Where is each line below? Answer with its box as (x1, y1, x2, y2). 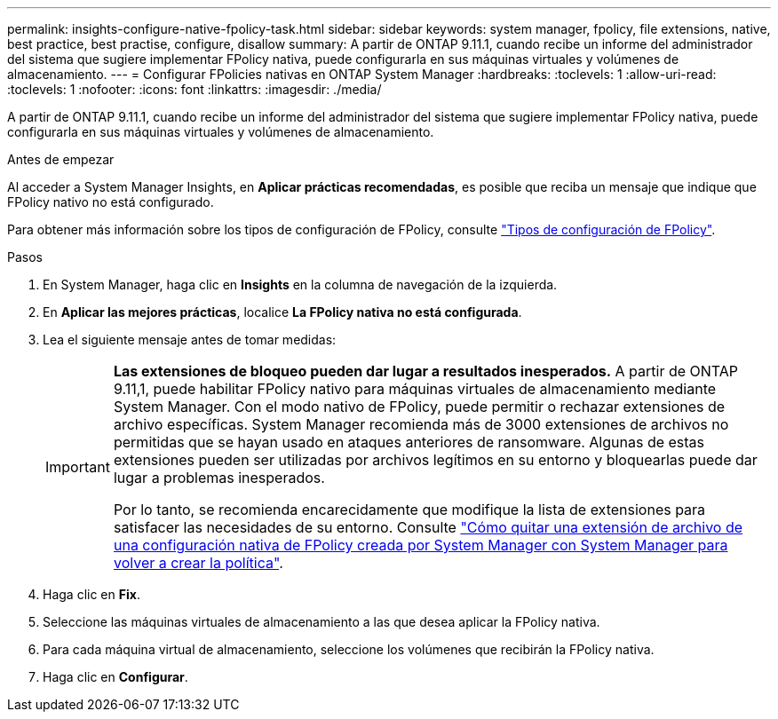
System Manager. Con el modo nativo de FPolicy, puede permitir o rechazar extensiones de (113, 398, 726, 415)
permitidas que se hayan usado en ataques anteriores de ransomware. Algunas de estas (113, 433, 705, 451)
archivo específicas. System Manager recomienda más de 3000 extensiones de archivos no (113, 415, 729, 433)
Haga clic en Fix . (43, 587, 140, 602)
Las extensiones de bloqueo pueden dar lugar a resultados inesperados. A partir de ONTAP (113, 362, 739, 380)
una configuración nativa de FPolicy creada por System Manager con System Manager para (113, 536, 728, 554)
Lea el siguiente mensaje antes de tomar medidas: (43, 332, 337, 347)
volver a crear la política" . (113, 554, 283, 572)
